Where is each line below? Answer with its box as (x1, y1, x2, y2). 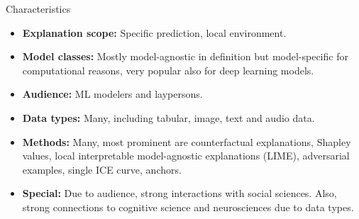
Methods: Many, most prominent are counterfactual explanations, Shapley (22, 134, 351, 149)
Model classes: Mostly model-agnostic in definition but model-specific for (22, 49, 348, 64)
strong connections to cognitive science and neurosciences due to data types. (22, 199, 354, 214)
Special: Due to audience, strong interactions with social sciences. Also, (22, 186, 337, 201)
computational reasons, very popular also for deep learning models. (22, 62, 314, 77)
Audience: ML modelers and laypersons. (22, 86, 203, 101)
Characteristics (6, 1, 71, 16)
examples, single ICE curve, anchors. (22, 162, 182, 176)
